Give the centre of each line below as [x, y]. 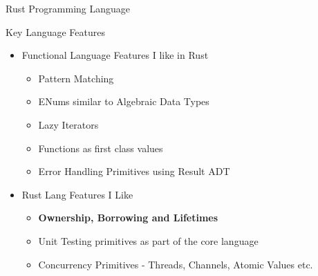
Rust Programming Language [68, 8]
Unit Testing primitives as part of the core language [148, 240]
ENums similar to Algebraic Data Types [124, 101]
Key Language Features [56, 31]
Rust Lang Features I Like [77, 194]
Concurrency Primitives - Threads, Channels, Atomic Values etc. [176, 264]
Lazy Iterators [68, 124]
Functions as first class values [101, 148]
